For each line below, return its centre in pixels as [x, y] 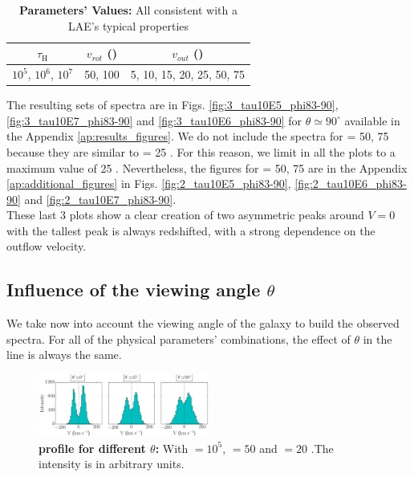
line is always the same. [64, 355]
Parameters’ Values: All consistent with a [129, 10]
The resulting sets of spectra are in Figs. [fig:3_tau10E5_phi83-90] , [172, 105]
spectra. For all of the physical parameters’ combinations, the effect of [179, 338]
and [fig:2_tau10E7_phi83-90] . [100, 199]
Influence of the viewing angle [134, 289]
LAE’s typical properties [129, 25]
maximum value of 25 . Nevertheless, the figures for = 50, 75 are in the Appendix [207, 167]
